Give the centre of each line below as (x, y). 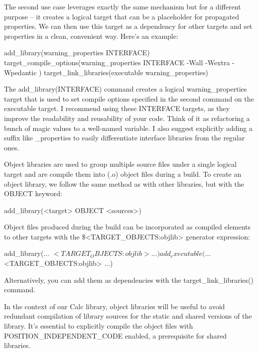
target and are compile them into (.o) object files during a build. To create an (123, 174)
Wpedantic (20, 72)
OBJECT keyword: (33, 193)
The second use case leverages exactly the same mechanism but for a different (123, 6)
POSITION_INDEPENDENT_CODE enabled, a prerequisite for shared (116, 335)
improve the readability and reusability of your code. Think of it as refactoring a (127, 118)
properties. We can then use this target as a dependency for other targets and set (128, 26)
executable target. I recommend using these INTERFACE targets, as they (117, 108)
